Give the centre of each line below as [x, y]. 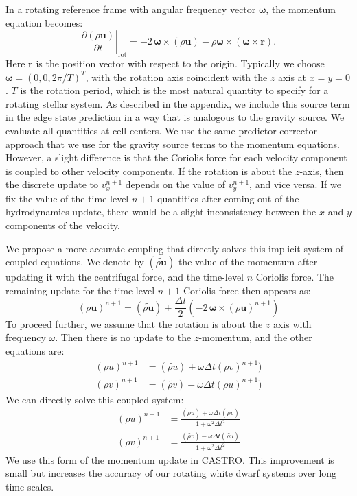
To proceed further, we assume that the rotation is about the [134, 323]
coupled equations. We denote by [75, 262]
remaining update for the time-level [80, 290]
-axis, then [322, 170]
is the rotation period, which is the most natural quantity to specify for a [174, 90]
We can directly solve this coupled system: [95, 399]
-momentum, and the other [255, 337]
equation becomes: [44, 22]
